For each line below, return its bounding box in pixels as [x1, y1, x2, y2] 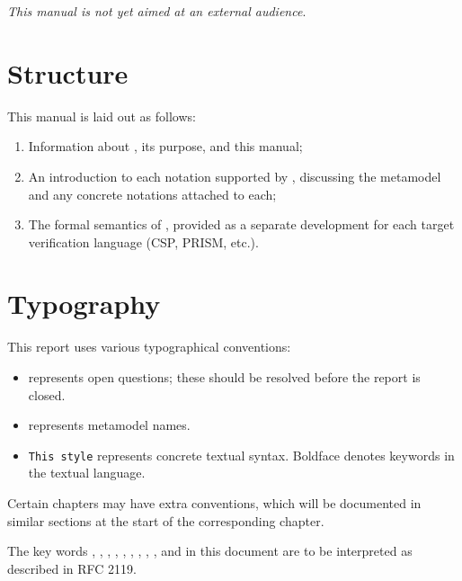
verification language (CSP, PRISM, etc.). [28, 232, 259, 251]
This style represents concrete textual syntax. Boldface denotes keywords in [28, 445, 455, 464]
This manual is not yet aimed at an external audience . [7, 2, 307, 20]
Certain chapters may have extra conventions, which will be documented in [7, 494, 422, 513]
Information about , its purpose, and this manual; [28, 137, 303, 156]
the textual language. [28, 463, 146, 482]
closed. [28, 385, 66, 404]
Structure [7, 54, 129, 91]
